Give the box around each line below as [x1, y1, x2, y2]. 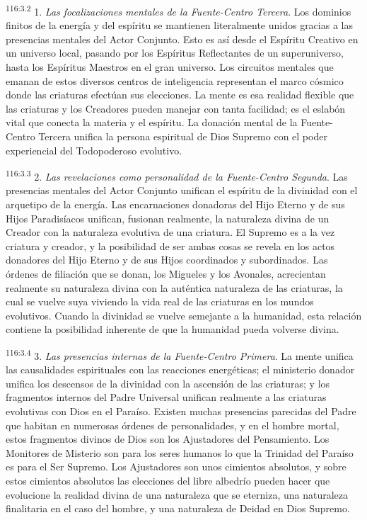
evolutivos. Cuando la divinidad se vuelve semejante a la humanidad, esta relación [6, 307, 362, 322]
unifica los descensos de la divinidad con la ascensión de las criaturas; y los [6, 375, 330, 390]
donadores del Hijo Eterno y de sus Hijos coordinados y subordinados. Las [6, 252, 328, 267]
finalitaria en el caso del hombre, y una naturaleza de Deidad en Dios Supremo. [6, 501, 350, 516]
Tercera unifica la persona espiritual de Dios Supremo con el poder [38, 129, 327, 143]
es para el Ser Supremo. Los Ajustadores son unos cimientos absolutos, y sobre [6, 459, 346, 474]
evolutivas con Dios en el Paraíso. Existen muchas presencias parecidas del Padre [6, 404, 356, 418]
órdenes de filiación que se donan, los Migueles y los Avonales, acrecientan [6, 266, 326, 281]
